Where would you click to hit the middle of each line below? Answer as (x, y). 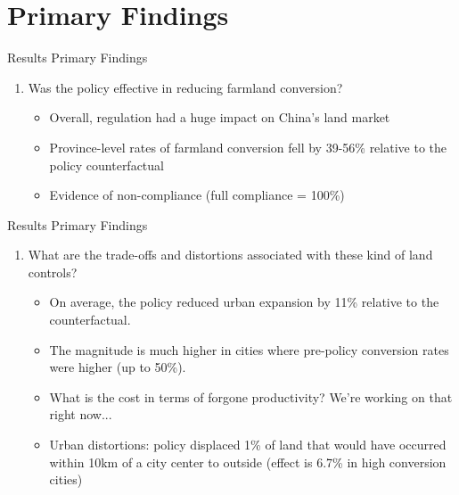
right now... (81, 414)
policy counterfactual (107, 165)
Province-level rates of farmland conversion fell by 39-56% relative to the (248, 147)
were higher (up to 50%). (118, 367)
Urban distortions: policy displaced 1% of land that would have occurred (248, 445)
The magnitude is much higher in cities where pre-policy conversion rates (249, 349)
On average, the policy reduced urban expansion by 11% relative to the (244, 302)
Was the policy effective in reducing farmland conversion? (185, 87)
